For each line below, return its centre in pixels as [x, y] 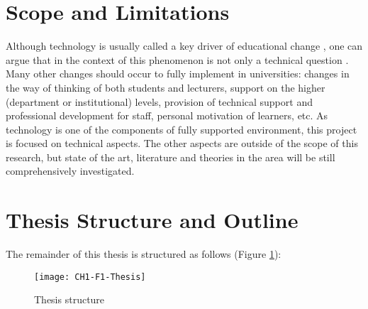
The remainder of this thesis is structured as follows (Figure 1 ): [144, 254]
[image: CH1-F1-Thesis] [90, 277]
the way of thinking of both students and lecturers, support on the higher [166, 87]
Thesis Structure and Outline [152, 220]
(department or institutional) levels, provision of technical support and [159, 101]
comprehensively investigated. [70, 171]
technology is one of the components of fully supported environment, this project [182, 129]
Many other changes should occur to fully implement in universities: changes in [178, 74]
